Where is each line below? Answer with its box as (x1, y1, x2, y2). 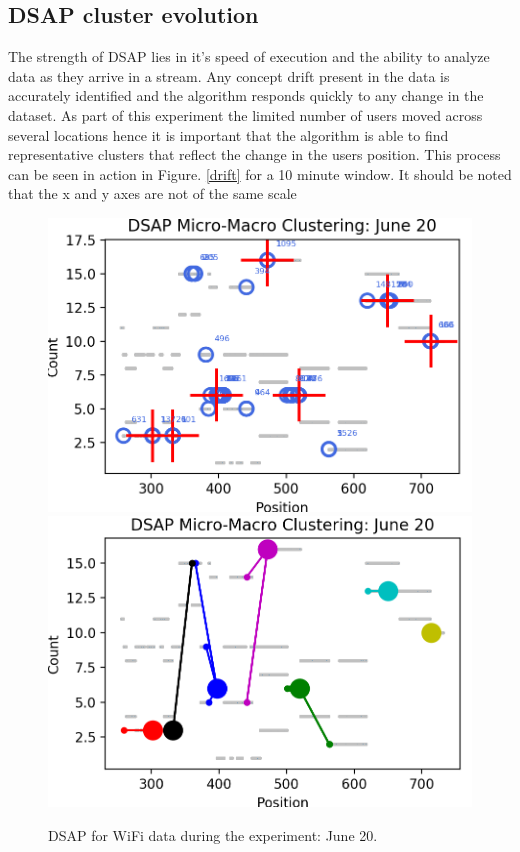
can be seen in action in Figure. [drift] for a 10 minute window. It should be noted (8, 163, 512, 184)
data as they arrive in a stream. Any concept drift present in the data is (8, 65, 450, 86)
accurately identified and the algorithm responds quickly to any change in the (8, 85, 484, 106)
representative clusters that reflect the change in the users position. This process (8, 144, 501, 165)
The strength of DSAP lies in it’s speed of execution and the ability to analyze (8, 46, 490, 67)
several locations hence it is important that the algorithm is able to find (8, 124, 449, 145)
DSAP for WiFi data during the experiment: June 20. (48, 824, 378, 845)
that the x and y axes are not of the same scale (8, 183, 297, 204)
